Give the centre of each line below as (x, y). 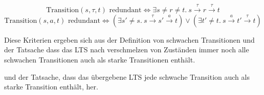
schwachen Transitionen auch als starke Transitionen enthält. (100, 59)
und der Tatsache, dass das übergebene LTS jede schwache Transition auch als (127, 76)
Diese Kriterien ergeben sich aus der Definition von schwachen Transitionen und (129, 39)
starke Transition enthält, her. (51, 87)
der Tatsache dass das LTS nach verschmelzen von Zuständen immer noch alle (127, 50)
